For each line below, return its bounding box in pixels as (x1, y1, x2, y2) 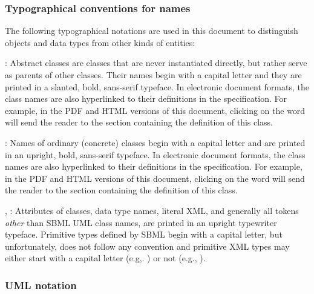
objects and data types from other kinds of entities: (5, 36, 195, 48)
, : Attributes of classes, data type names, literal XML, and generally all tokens (5, 204, 299, 216)
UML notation (5, 277, 77, 292)
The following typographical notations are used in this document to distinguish (5, 24, 298, 37)
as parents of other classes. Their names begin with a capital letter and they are (5, 68, 302, 81)
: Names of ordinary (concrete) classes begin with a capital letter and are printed (5, 136, 306, 149)
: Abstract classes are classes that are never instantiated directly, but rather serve (5, 56, 307, 69)
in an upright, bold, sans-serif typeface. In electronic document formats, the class (5, 148, 306, 161)
